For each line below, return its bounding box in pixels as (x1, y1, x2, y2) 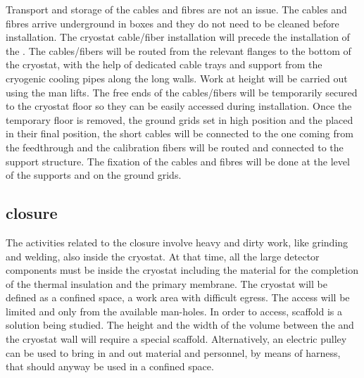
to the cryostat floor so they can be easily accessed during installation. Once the (6, 99, 352, 113)
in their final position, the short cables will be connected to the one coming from (6, 126, 353, 141)
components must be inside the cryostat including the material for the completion (6, 263, 358, 277)
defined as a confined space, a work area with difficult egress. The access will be (6, 290, 350, 305)
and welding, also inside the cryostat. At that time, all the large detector (6, 248, 320, 263)
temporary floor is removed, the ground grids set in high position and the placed (6, 112, 353, 127)
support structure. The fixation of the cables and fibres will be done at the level (6, 153, 350, 168)
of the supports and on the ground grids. (6, 168, 182, 182)
